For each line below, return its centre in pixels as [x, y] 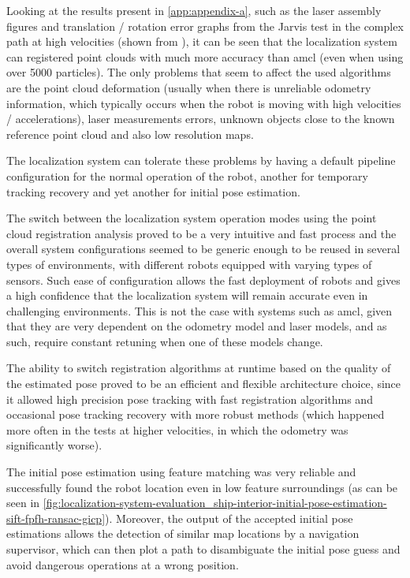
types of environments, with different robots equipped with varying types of [189, 264]
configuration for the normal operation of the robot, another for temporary [187, 175]
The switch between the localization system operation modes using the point [192, 218]
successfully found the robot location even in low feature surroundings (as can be [202, 487]
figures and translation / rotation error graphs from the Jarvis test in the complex [205, 26]
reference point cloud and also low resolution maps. [130, 134]
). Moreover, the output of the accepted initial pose [229, 518]
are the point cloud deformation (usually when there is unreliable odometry [189, 87]
